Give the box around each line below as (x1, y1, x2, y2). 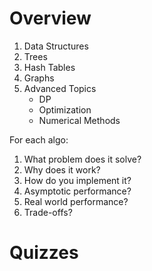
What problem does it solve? (23, 153, 142, 165)
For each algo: (9, 133, 69, 146)
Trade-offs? (23, 206, 73, 218)
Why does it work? (23, 163, 101, 176)
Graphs (23, 72, 55, 84)
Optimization (38, 103, 92, 116)
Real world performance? (23, 195, 129, 207)
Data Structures (23, 40, 89, 52)
